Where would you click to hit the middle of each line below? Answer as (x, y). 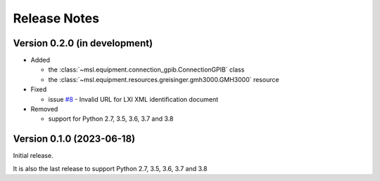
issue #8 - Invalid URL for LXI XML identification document (133, 99)
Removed (44, 109)
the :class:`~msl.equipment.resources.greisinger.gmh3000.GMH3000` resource (164, 79)
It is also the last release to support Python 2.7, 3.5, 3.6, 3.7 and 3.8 (110, 168)
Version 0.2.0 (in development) (83, 43)
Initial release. (33, 156)
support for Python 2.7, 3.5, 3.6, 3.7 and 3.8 (111, 119)
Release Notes (56, 18)
